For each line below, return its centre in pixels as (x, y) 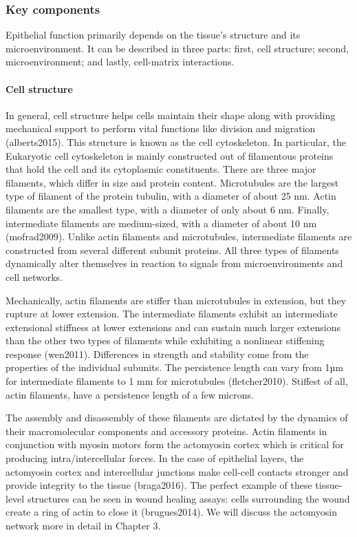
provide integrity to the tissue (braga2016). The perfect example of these (159, 485)
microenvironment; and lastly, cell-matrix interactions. (120, 62)
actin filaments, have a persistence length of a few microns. (130, 394)
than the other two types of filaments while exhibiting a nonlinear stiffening (165, 340)
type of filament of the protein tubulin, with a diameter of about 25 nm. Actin (171, 196)
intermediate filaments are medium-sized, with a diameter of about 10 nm (161, 223)
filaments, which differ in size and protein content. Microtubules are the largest (172, 182)
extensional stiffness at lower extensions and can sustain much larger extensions (173, 327)
